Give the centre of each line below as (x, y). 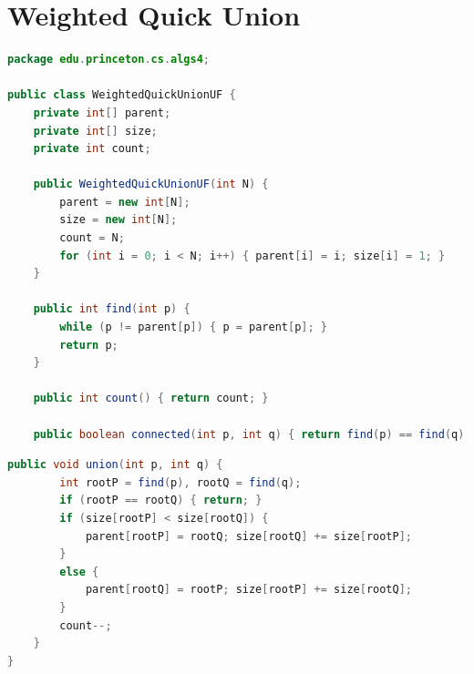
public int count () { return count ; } (151, 398)
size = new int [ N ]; (118, 220)
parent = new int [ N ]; (125, 202)
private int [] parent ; (102, 112)
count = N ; (92, 238)
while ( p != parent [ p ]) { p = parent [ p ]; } (194, 327)
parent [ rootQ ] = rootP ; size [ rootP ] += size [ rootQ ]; (248, 590)
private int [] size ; (95, 131)
